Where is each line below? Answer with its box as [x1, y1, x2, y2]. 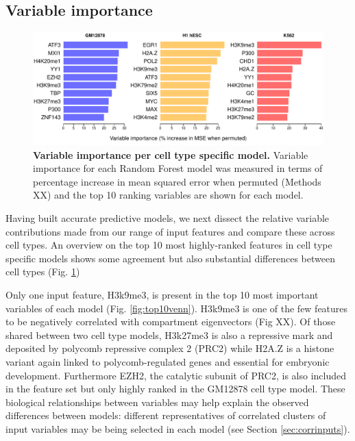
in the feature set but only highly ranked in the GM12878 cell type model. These [5, 381, 345, 396]
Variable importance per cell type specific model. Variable [33, 147, 308, 162]
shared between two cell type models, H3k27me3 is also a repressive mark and [5, 327, 333, 342]
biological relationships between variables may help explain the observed [5, 394, 309, 409]
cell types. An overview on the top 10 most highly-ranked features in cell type [5, 238, 332, 252]
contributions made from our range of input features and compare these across [5, 224, 335, 238]
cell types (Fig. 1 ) [5, 264, 80, 279]
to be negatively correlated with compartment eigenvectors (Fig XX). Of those [5, 314, 336, 329]
